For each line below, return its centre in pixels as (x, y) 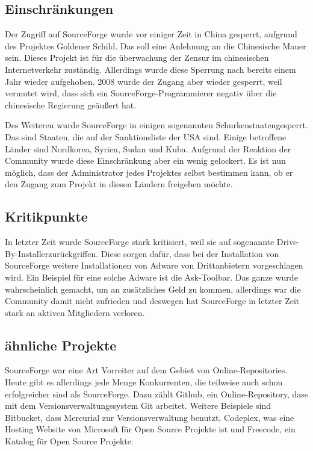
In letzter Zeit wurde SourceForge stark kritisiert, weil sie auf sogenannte (140, 242)
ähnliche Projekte (61, 345)
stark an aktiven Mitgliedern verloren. (75, 312)
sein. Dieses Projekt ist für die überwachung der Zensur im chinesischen (137, 58)
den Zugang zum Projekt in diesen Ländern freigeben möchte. (119, 184)
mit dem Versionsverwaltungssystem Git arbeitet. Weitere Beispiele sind (138, 406)
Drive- (288, 242)
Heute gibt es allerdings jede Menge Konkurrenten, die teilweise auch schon (144, 382)
